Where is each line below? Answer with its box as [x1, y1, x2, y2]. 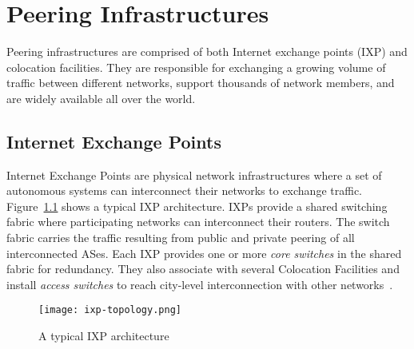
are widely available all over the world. [6, 89, 196, 106]
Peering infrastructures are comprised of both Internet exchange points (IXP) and [6, 43, 408, 60]
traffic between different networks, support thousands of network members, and [6, 74, 395, 91]
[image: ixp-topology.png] [38, 304, 181, 316]
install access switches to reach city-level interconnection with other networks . [6, 276, 393, 292]
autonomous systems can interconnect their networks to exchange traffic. [6, 182, 362, 199]
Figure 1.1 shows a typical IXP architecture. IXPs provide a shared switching [6, 197, 388, 214]
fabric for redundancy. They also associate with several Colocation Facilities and [6, 260, 400, 277]
